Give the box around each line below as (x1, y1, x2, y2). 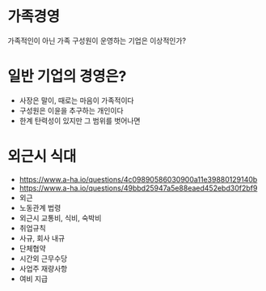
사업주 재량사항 (19, 263, 68, 273)
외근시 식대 (7, 148, 77, 166)
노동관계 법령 (19, 203, 61, 212)
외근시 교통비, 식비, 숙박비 (19, 212, 102, 223)
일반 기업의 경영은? (7, 67, 127, 86)
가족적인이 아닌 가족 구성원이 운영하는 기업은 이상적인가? (7, 36, 187, 45)
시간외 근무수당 (19, 253, 68, 263)
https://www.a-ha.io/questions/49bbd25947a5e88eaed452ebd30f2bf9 (19, 183, 258, 193)
